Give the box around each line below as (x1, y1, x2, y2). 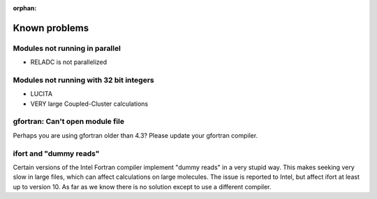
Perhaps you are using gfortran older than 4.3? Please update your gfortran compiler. (13, 131, 258, 139)
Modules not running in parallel (13, 43, 121, 53)
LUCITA (30, 90, 52, 98)
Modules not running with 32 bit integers (13, 75, 154, 85)
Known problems (13, 22, 89, 34)
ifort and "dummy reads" (13, 148, 100, 158)
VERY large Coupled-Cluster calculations (30, 99, 149, 108)
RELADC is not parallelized (30, 58, 108, 66)
